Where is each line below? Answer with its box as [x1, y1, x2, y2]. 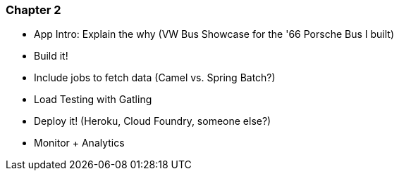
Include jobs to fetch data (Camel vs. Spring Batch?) [34, 72, 276, 84]
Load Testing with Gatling [34, 93, 152, 106]
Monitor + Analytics [34, 137, 125, 149]
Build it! [34, 50, 68, 62]
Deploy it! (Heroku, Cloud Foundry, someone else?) [34, 115, 271, 128]
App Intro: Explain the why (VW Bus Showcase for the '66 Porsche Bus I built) [34, 28, 394, 41]
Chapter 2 [6, 3, 61, 17]
